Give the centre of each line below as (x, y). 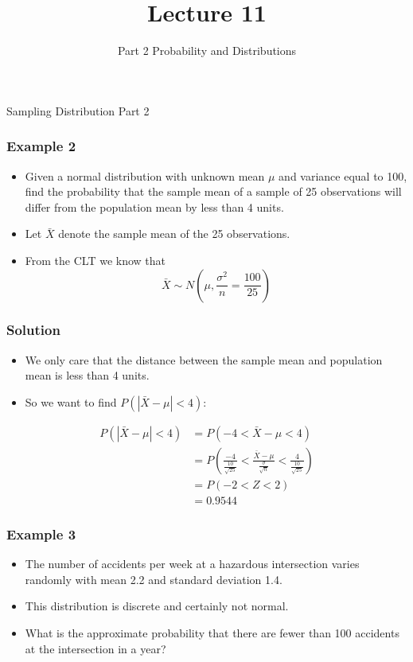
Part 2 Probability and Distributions (207, 51)
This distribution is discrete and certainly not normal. (157, 606)
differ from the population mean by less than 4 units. (154, 206)
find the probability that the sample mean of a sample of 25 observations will (213, 191)
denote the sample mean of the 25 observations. (174, 234)
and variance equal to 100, (343, 175)
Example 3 (41, 533)
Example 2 (41, 146)
